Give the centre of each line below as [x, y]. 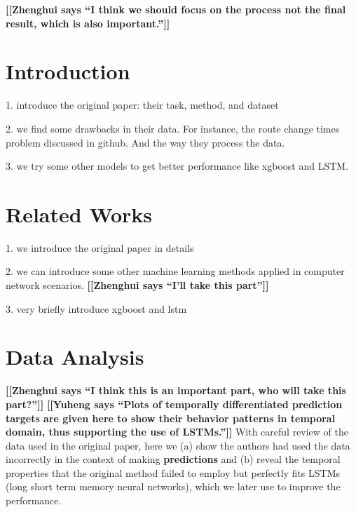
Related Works [79, 214]
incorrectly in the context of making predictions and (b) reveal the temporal [173, 459]
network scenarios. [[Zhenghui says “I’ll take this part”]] [137, 285]
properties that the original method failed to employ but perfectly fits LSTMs [173, 472]
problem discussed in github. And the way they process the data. [145, 142]
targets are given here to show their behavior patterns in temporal [171, 418]
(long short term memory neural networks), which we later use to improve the [173, 486]
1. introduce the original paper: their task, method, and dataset [142, 105]
